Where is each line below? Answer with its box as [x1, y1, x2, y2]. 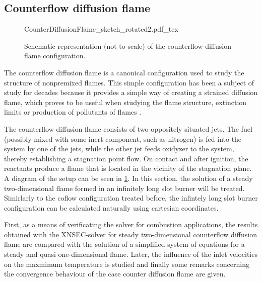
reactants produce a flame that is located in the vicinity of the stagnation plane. [4, 163, 252, 173]
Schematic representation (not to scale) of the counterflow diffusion [24, 40, 231, 51]
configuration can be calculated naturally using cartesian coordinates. [4, 202, 219, 213]
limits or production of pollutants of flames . [4, 107, 142, 117]
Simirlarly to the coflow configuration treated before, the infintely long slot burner [4, 193, 258, 203]
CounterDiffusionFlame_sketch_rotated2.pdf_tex [24, 24, 178, 34]
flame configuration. [24, 50, 86, 61]
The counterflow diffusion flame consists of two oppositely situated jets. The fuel [4, 123, 252, 134]
